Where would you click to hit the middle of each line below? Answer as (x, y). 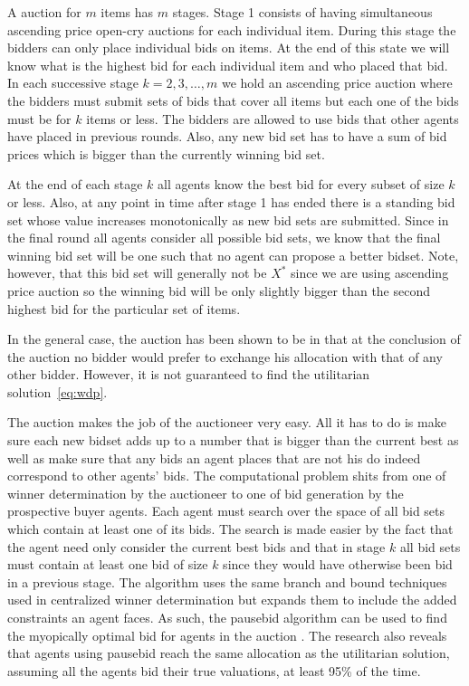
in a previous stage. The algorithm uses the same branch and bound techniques (227, 581)
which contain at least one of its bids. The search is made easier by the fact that (230, 529)
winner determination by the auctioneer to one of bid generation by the (206, 493)
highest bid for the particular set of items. (124, 308)
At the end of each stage (75, 184)
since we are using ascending (370, 273)
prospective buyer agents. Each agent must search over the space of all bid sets (226, 511)
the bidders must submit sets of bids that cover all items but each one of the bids (233, 100)
